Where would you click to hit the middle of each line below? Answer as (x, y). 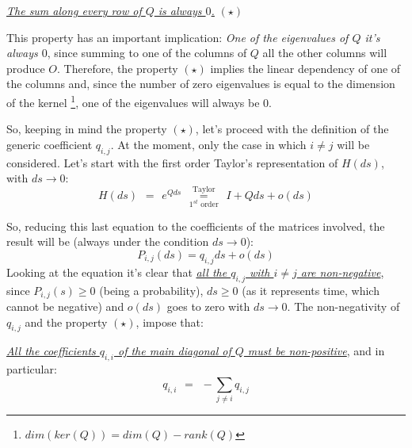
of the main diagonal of (174, 351)
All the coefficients (51, 351)
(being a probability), (151, 290)
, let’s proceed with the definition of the (292, 129)
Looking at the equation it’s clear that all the (117, 272)
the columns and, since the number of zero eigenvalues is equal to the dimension (201, 84)
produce (26, 68)
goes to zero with (208, 306)
